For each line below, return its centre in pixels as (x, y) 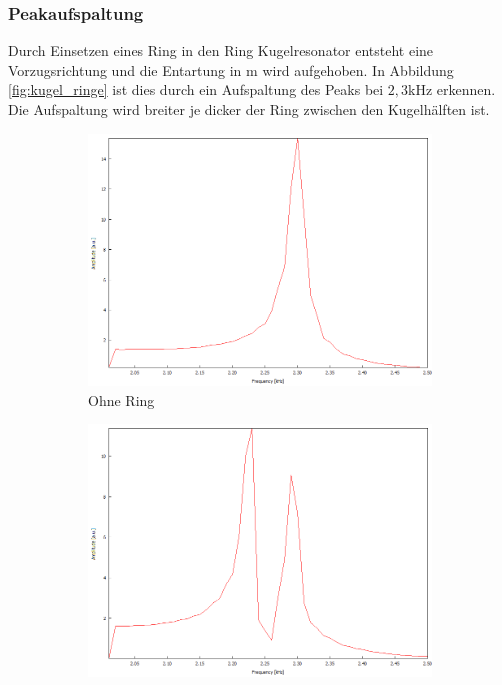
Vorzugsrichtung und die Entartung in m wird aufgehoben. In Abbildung (231, 69)
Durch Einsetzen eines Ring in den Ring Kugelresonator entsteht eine (221, 50)
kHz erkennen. (452, 89)
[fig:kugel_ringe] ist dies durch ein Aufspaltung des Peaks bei (196, 89)
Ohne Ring (121, 399)
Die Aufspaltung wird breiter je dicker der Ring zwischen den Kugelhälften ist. (249, 109)
